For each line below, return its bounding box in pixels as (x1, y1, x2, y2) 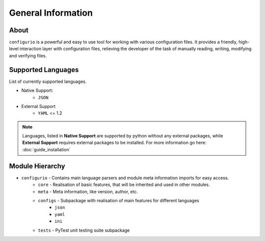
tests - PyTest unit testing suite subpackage (38, 227, 130, 233)
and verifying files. (9, 53, 47, 58)
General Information (9, 7, 93, 18)
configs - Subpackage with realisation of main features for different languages (38, 197, 200, 203)
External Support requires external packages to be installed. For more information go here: (22, 140, 207, 146)
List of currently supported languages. (9, 79, 87, 84)
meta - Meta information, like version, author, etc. (38, 188, 138, 194)
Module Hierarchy (9, 162, 66, 170)
